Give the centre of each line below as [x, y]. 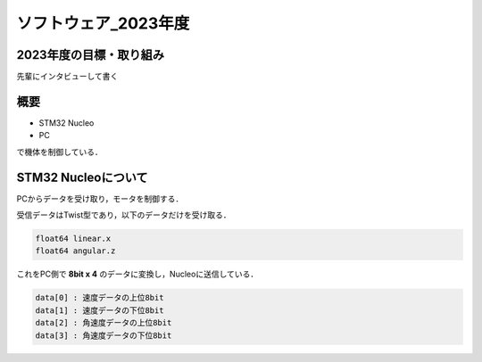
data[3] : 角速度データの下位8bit [104, 335]
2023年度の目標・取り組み [91, 55]
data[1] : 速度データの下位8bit [100, 310]
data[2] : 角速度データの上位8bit [104, 323]
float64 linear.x [73, 239]
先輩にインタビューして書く [67, 77]
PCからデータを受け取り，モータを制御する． [100, 198]
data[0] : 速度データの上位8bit [100, 298]
